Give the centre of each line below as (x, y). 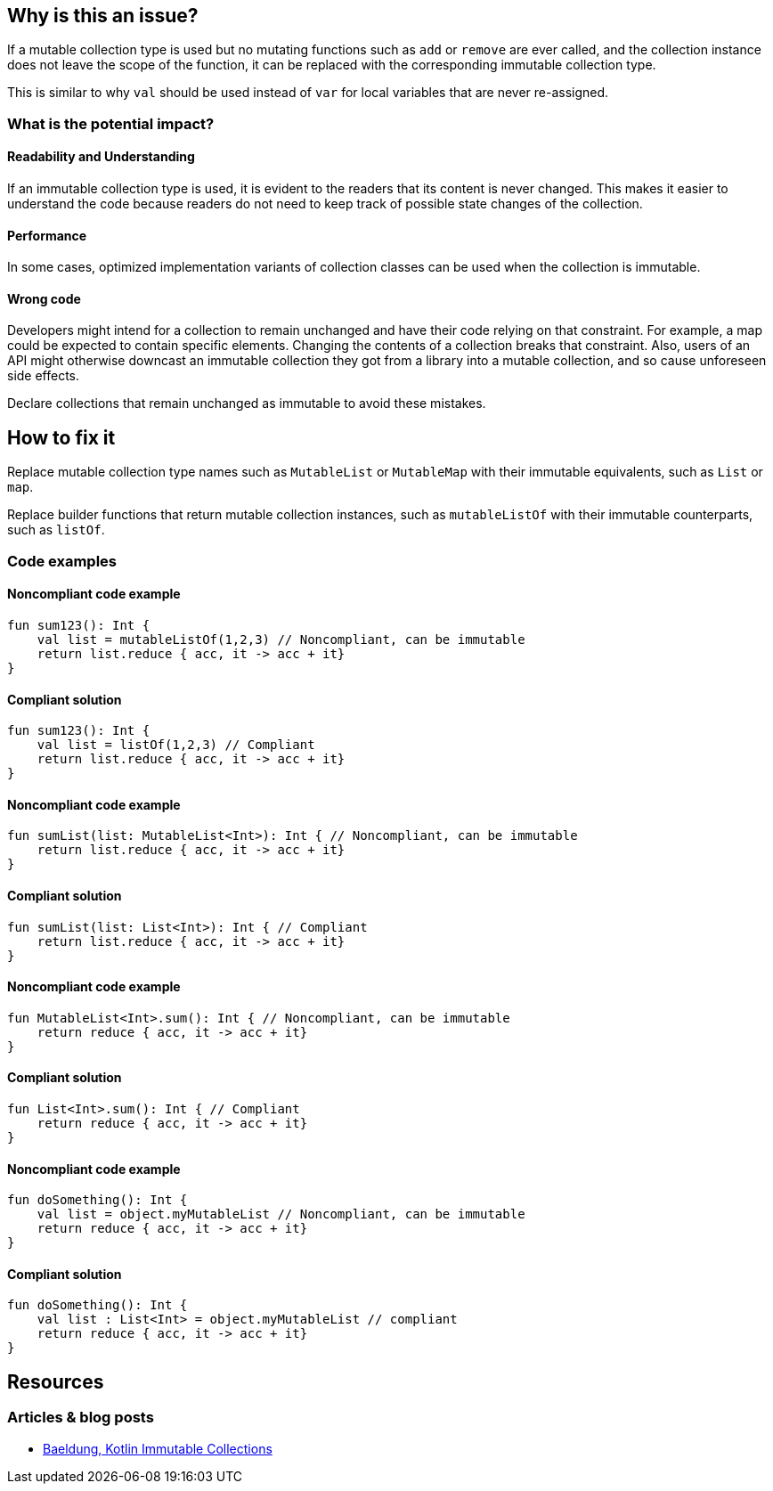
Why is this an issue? (103, 16)
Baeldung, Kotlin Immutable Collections (158, 1448)
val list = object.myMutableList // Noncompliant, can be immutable (281, 1214)
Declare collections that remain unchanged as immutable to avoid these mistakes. (247, 403)
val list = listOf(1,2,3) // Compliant (176, 745)
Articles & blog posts (81, 1418)
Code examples (62, 561)
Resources (56, 1381)
